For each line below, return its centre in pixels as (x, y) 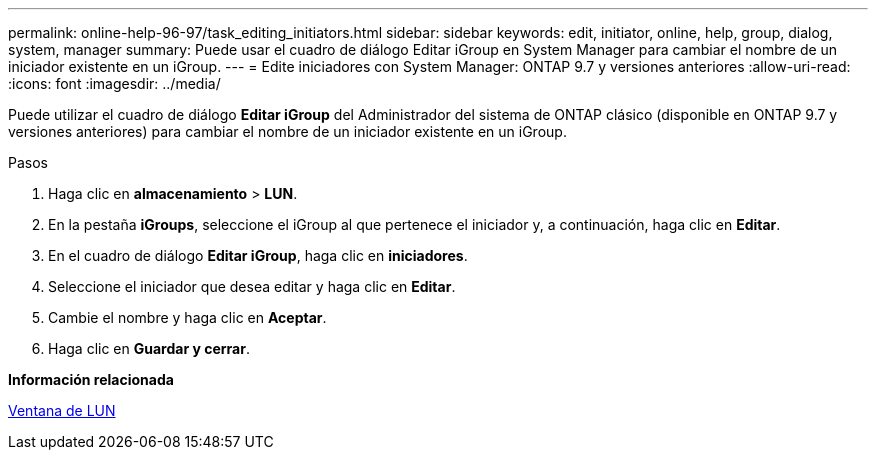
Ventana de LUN (62, 410)
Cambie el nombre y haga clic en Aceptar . (187, 317)
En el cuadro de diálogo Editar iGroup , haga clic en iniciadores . (258, 255)
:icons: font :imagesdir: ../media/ (114, 83)
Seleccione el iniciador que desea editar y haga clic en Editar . (252, 286)
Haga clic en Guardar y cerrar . (149, 348)
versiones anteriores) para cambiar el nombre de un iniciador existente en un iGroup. (287, 131)
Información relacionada (91, 379)
